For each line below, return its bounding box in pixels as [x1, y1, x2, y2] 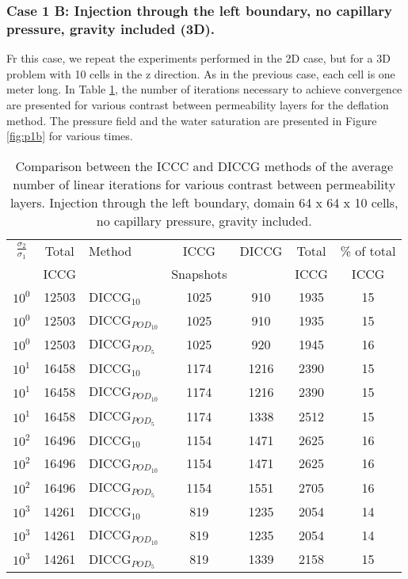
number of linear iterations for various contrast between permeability [13, 174, 396, 193]
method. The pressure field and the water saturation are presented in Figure [6, 112, 377, 128]
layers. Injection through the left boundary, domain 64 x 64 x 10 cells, [10, 192, 398, 211]
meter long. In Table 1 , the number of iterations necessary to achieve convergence [6, 81, 402, 97]
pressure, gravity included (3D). [6, 18, 215, 38]
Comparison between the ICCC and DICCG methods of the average [15, 156, 394, 175]
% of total [340, 241, 396, 260]
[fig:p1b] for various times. [6, 128, 133, 144]
